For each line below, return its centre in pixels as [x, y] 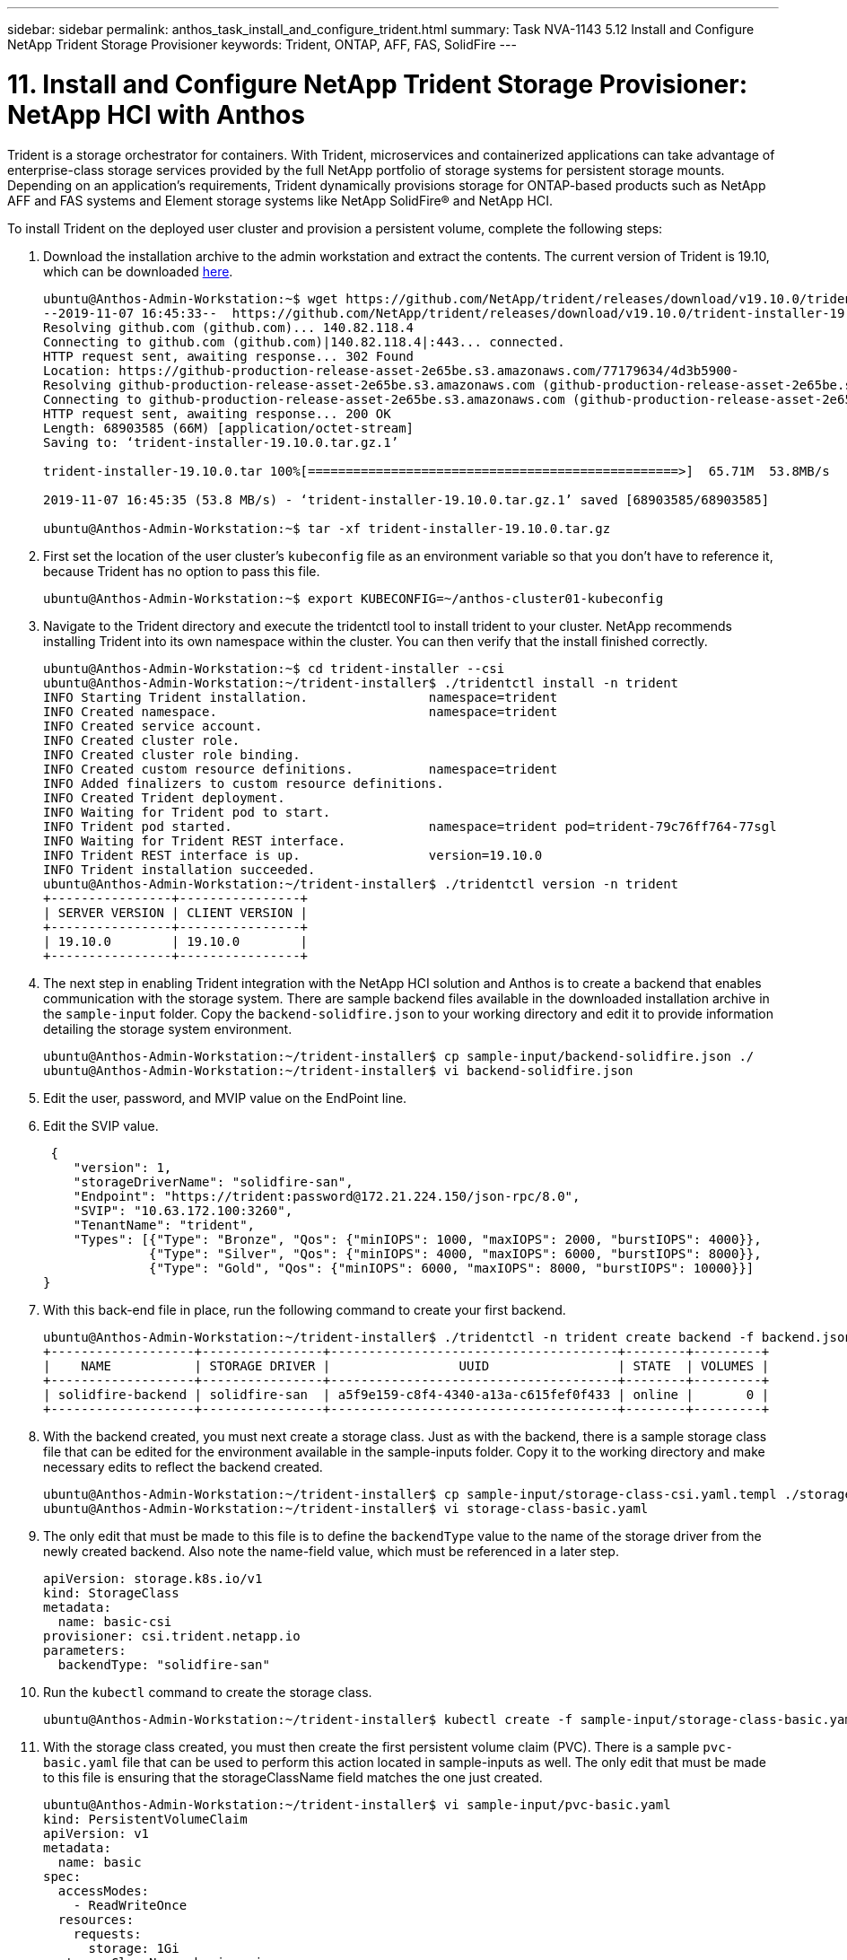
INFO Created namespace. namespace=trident [301, 711]
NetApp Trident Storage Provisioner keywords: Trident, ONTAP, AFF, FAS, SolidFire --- [262, 44]
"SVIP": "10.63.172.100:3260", [183, 1210]
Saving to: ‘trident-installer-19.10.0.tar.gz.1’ [221, 442]
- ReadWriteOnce [130, 1905]
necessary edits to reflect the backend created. [183, 1466]
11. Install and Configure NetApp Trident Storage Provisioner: [378, 84]
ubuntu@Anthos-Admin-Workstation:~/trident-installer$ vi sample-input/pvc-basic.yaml [357, 1804]
